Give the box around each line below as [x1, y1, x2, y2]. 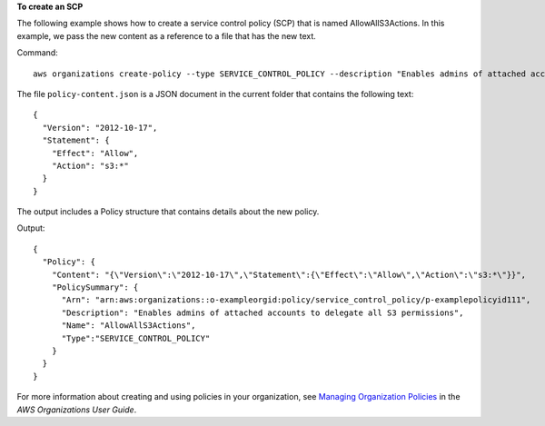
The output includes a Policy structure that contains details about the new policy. [16, 206, 320, 217]
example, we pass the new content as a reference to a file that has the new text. [16, 30, 317, 41]
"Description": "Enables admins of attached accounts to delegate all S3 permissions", [61, 307, 464, 318]
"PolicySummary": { [51, 282, 139, 292]
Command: [16, 47, 58, 58]
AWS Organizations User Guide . [16, 404, 137, 415]
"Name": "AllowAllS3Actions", [61, 321, 196, 331]
